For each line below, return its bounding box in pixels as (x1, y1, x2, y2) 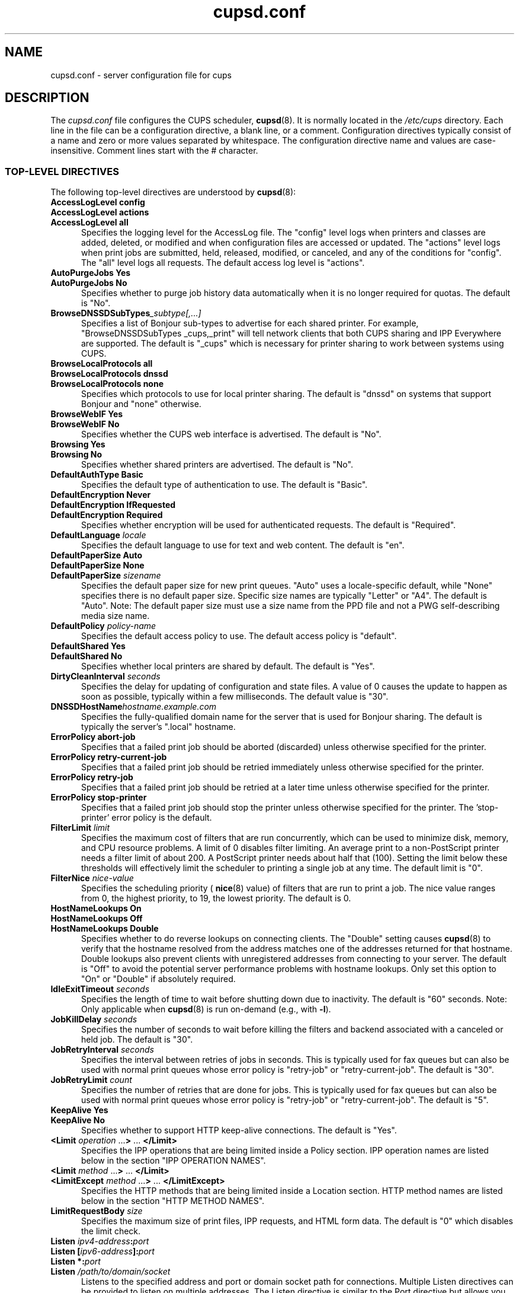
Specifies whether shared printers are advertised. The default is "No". (81, 459, 353, 470)
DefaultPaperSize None (50, 560, 145, 571)
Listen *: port (50, 1256, 101, 1267)
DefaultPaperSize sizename (50, 570, 161, 581)
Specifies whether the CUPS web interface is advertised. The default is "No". (81, 429, 382, 440)
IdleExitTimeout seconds (50, 984, 150, 995)
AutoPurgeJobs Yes (50, 268, 131, 278)
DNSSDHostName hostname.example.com (50, 701, 217, 712)
